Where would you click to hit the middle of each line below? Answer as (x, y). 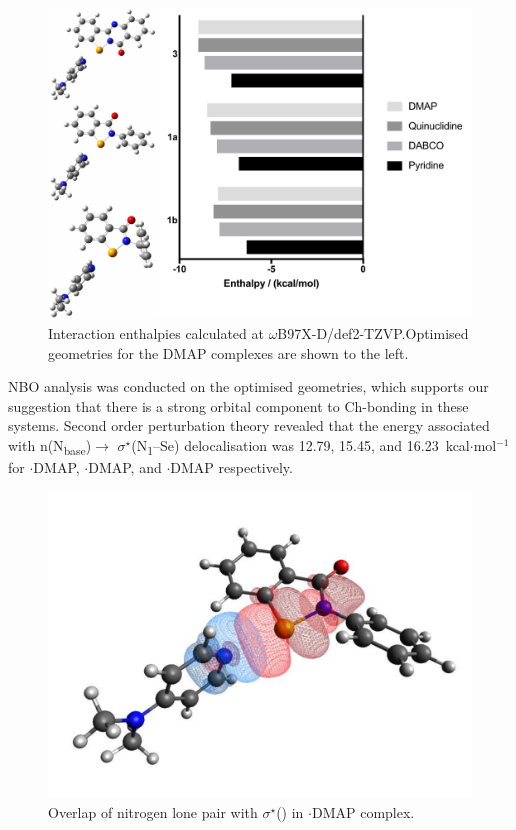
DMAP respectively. (231, 467)
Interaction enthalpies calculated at (156, 332)
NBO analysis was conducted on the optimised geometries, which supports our (248, 386)
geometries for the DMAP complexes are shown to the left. (228, 352)
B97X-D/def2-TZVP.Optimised (373, 332)
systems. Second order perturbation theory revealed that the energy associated (249, 425)
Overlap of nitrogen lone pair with (153, 811)
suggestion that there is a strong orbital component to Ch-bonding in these (238, 405)
